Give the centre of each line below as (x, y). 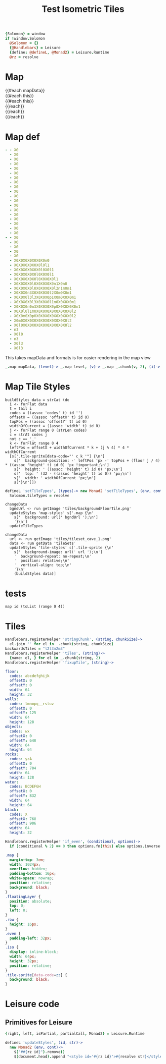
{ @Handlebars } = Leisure (35, 48)
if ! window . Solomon (25, 39)
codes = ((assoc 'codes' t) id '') (46, 413)
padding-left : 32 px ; (31, 938)
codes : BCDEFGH (25, 786)
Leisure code (32, 1004)
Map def (23, 137)
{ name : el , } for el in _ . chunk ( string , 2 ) (55, 658)
